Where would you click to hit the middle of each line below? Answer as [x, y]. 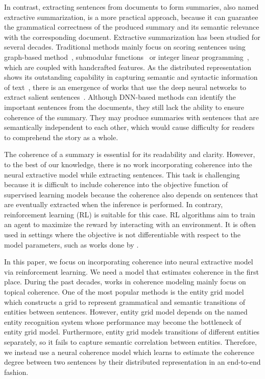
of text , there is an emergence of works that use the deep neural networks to [125, 87]
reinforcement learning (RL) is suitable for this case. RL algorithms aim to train [130, 214]
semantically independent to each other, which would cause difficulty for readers [129, 127]
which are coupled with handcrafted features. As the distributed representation [128, 67]
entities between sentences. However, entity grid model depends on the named [126, 312]
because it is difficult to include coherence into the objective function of [116, 184]
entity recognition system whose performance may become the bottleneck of [123, 321]
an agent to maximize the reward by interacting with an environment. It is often [130, 224]
